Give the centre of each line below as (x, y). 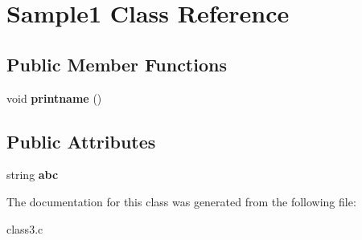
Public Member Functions (117, 64)
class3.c (25, 228)
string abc (33, 175)
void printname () (54, 98)
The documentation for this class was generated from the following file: (181, 201)
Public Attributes (81, 141)
